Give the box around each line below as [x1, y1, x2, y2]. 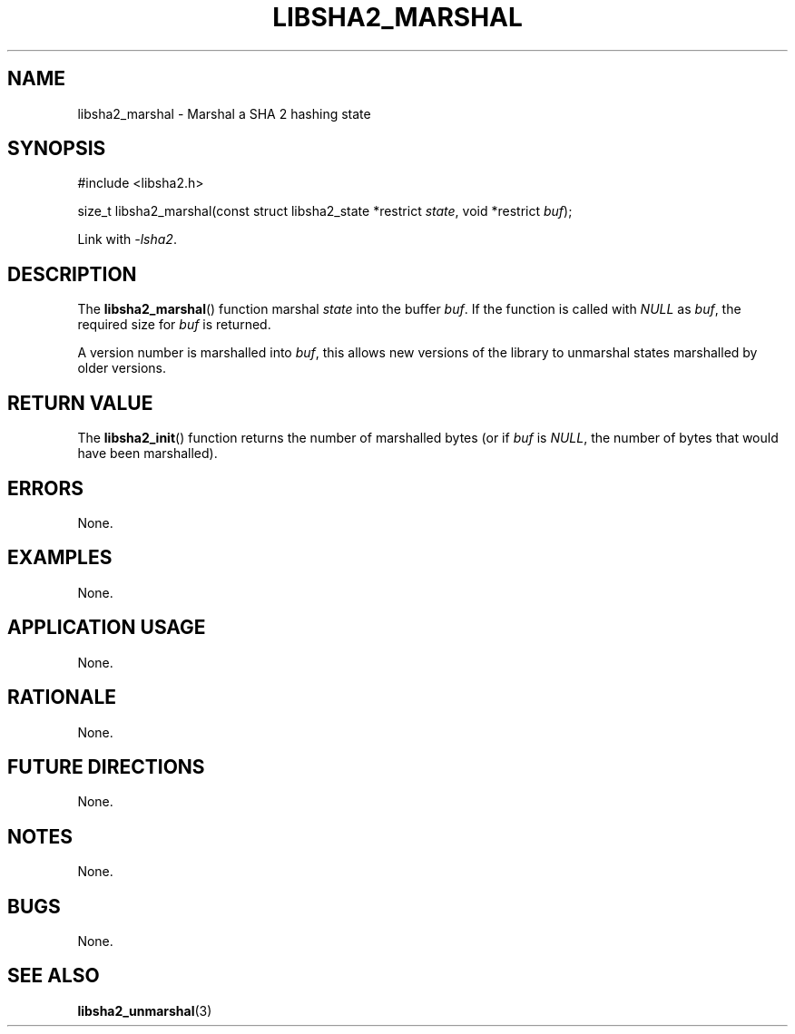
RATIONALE [7, 686, 117, 709]
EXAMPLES [7, 546, 113, 570]
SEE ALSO [7, 964, 100, 988]
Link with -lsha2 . [77, 231, 177, 248]
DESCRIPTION [7, 262, 137, 286]
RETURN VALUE [7, 391, 153, 415]
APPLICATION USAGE [7, 616, 206, 639]
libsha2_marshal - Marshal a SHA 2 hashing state [77, 105, 371, 122]
